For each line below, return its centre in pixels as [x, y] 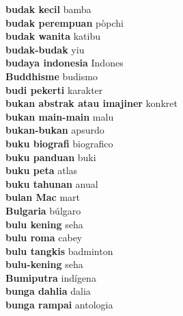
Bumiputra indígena [51, 277]
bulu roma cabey [44, 238]
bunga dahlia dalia [48, 291]
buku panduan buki [51, 157]
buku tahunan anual [52, 183]
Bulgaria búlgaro [43, 210]
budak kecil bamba [48, 9]
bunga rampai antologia [59, 305]
